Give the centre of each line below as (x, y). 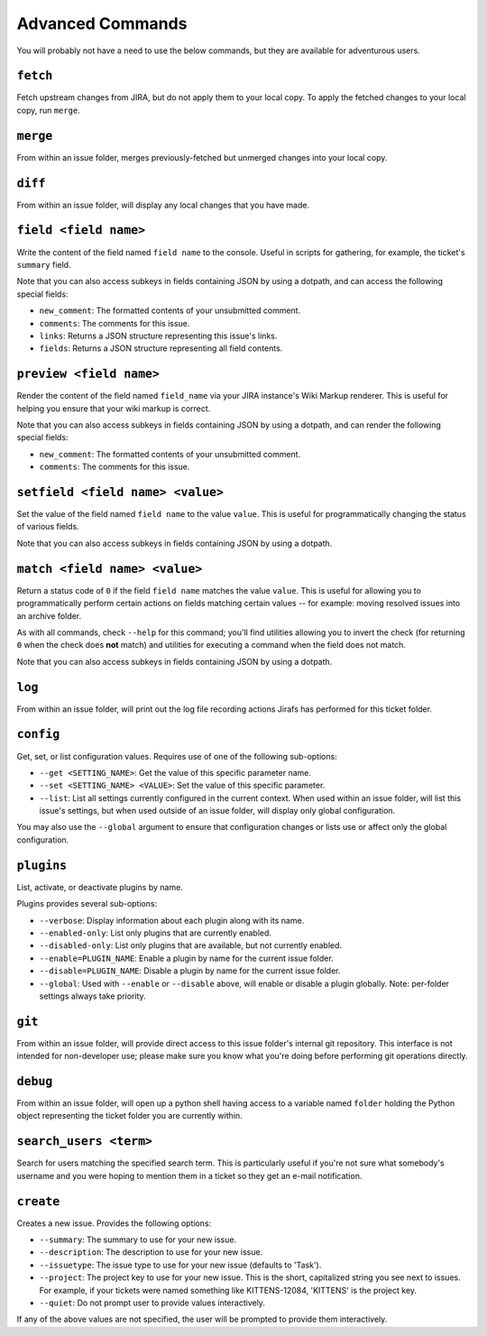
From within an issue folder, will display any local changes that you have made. (163, 205)
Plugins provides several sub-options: (87, 904)
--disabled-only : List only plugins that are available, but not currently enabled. (191, 945)
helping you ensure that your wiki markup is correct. (114, 408)
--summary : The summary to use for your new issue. (138, 1239)
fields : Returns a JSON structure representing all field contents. (161, 348)
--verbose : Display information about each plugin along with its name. (172, 920)
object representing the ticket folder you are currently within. (129, 1116)
